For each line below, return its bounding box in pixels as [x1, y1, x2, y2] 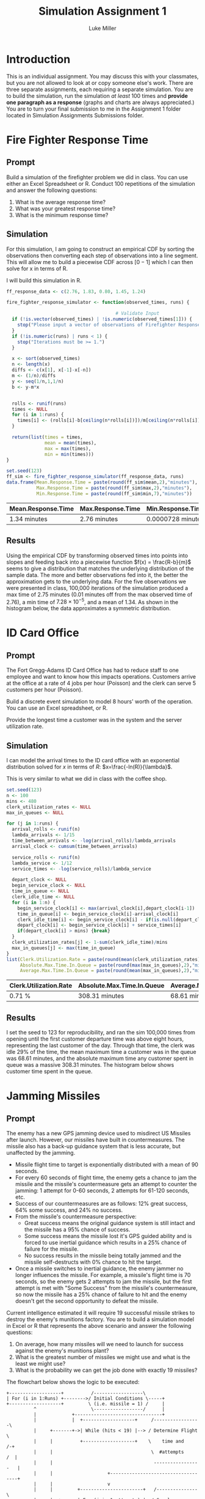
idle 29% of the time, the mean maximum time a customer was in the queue [6, 1048, 196, 1056]
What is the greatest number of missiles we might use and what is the [15, 1354, 190, 1361]
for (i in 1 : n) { [12, 899, 56, 905]
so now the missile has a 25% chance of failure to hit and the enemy [15, 1291, 187, 1298]
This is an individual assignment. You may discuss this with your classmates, [6, 72, 199, 80]
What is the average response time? [15, 198, 106, 205]
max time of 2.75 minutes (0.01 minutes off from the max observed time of [6, 591, 193, 598]
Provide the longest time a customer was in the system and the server [6, 716, 182, 724]
